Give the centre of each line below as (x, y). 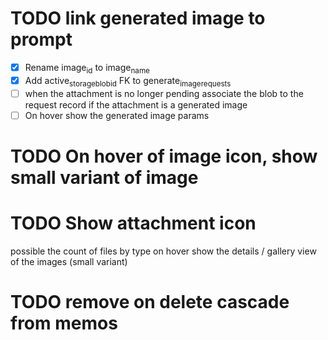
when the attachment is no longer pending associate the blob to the (164, 93)
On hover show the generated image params (117, 115)
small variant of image (104, 177)
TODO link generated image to (138, 18)
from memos (64, 323)
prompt (41, 39)
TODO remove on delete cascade (150, 301)
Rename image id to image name (87, 68)
